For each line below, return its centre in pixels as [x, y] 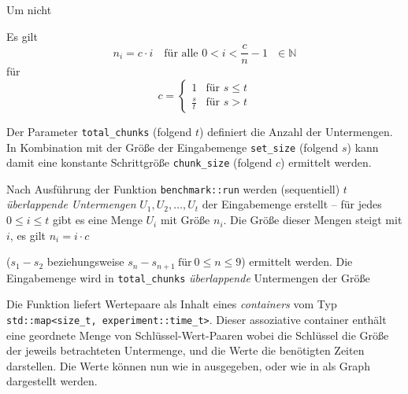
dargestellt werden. [52, 381]
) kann [363, 147]
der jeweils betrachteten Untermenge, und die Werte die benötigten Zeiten [185, 350]
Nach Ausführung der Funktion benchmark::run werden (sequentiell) [173, 188]
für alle [181, 53]
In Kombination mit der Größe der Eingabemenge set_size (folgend [172, 147]
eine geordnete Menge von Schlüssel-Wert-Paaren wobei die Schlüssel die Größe [198, 335]
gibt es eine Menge [97, 220]
